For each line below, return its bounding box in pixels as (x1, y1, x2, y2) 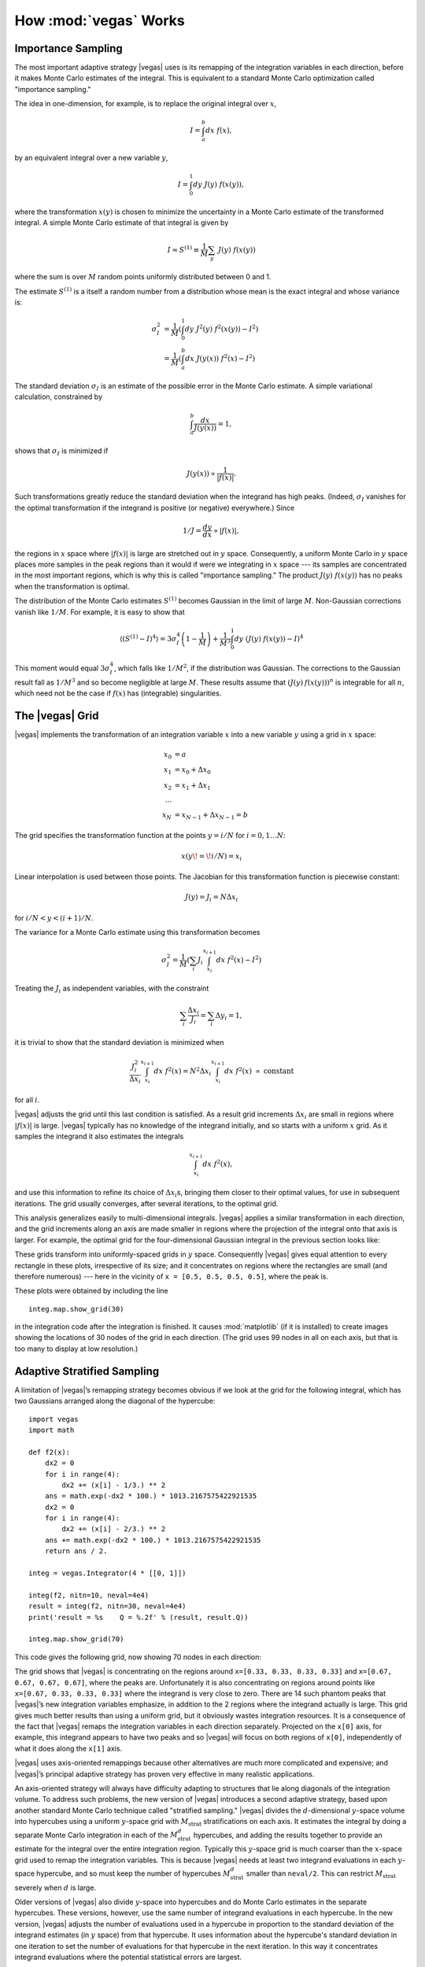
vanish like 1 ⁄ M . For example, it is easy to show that (14, 607, 185, 617)
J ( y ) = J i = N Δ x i (185, 893, 238, 904)
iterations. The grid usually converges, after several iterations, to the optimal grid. (14, 1198, 279, 1208)
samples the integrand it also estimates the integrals (14, 1131, 184, 1141)
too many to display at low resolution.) (14, 1344, 139, 1353)
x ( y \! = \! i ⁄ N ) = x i (181, 851, 242, 862)
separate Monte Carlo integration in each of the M (14, 1830, 179, 1840)
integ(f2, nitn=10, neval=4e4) (28, 1590, 150, 1600)
